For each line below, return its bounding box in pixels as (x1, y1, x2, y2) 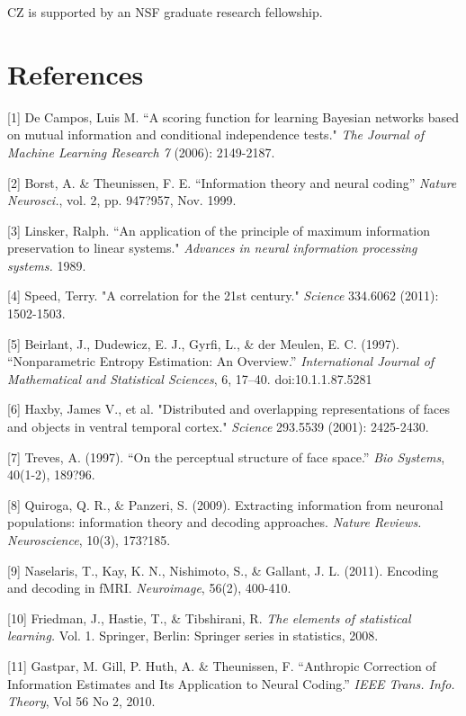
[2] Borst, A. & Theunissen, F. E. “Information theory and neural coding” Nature (7, 173, 457, 192)
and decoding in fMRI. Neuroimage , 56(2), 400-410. (7, 578, 291, 597)
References (7, 55, 144, 92)
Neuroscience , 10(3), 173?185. (7, 531, 171, 549)
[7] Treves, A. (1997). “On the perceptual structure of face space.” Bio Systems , (7, 447, 445, 466)
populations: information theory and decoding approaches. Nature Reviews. (7, 513, 422, 532)
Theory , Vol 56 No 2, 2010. (7, 692, 156, 711)
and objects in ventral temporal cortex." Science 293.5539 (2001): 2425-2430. (7, 417, 429, 436)
